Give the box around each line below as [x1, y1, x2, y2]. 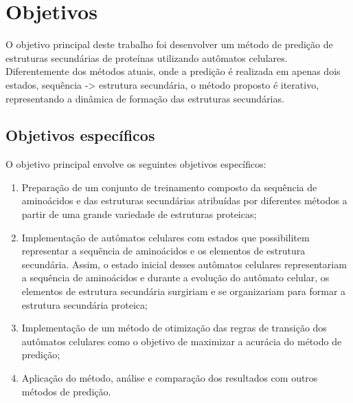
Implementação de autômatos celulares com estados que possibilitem [21, 230, 310, 244]
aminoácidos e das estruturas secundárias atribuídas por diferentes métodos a [21, 193, 348, 208]
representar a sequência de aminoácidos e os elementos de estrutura [21, 243, 306, 258]
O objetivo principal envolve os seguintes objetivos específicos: [5, 157, 266, 171]
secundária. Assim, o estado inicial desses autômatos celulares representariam [21, 257, 347, 271]
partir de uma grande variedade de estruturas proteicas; [21, 207, 257, 221]
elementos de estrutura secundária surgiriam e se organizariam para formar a [21, 284, 346, 298]
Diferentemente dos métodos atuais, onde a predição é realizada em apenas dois [5, 64, 341, 78]
